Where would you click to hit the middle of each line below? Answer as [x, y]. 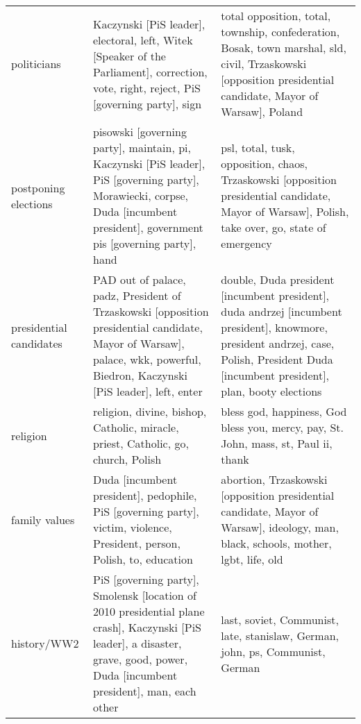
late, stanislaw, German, [280, 635]
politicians [36, 64]
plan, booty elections [271, 391]
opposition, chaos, [264, 163]
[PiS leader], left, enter [148, 391]
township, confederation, [280, 32]
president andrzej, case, [278, 343]
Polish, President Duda [277, 359]
